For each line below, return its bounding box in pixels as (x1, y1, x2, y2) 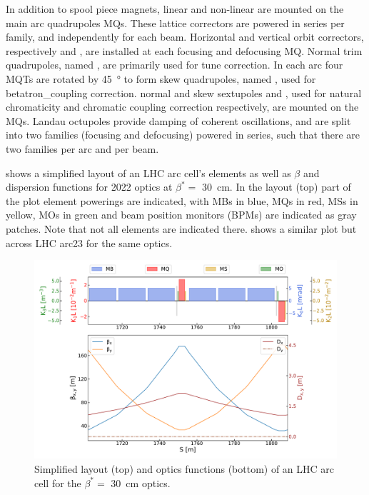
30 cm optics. (111, 475, 171, 490)
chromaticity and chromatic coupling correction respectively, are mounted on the (6, 99, 359, 114)
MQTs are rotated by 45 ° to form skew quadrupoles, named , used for (6, 71, 316, 86)
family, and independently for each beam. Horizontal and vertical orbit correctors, (6, 29, 364, 44)
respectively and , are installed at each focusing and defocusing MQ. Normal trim (6, 43, 363, 58)
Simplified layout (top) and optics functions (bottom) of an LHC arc (34, 461, 335, 476)
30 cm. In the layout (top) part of (201, 179, 351, 194)
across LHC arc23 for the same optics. (6, 235, 173, 250)
